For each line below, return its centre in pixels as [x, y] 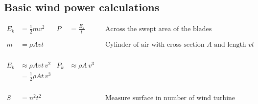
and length [230, 44]
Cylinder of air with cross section [155, 44]
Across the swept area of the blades [158, 29]
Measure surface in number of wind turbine [170, 98]
